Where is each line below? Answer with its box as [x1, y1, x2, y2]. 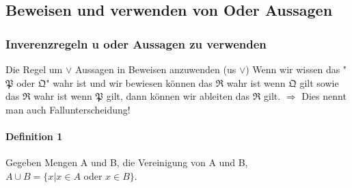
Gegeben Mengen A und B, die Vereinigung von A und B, [5, 155, 248, 170]
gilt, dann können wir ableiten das [106, 89, 250, 103]
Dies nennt [301, 89, 347, 103]
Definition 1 [5, 129, 63, 143]
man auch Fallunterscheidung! [5, 102, 131, 116]
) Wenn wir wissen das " [245, 62, 347, 76]
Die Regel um [5, 62, 63, 76]
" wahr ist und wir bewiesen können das [46, 75, 213, 90]
